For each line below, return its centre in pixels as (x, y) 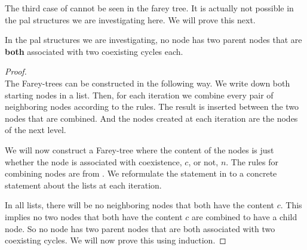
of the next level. (36, 130)
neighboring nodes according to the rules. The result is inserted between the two (152, 107)
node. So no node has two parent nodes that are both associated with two (140, 228)
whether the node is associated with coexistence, (93, 161)
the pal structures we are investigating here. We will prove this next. (130, 19)
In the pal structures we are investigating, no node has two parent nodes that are (153, 40)
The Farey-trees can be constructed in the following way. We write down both (148, 83)
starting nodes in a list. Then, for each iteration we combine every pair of (139, 95)
